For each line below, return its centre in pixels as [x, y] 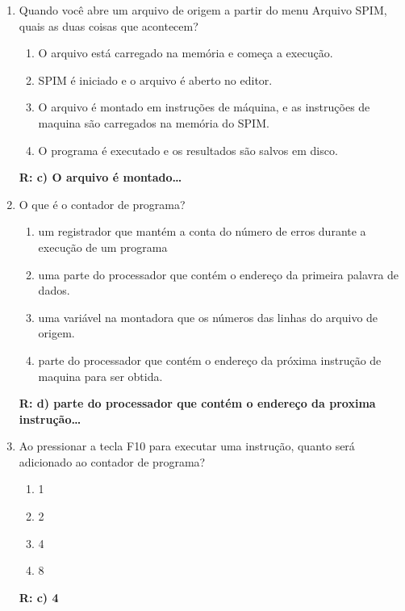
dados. [54, 290]
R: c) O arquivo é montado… [100, 177]
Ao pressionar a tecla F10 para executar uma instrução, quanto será [187, 446]
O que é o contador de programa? [102, 204]
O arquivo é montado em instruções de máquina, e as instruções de [204, 107]
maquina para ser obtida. [100, 376]
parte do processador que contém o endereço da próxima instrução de [210, 360]
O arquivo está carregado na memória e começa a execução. [186, 53]
